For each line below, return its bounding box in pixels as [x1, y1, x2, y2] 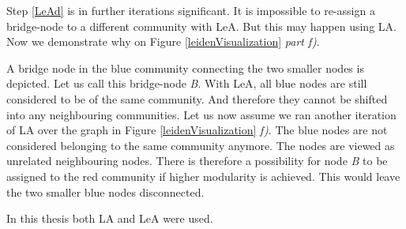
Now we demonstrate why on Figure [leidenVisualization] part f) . [6, 33, 320, 50]
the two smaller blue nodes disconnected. [6, 183, 205, 200]
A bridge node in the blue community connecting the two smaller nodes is [6, 59, 364, 76]
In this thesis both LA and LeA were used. [6, 210, 213, 227]
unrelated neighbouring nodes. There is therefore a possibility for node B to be [6, 152, 388, 169]
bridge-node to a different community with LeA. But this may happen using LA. [6, 17, 397, 34]
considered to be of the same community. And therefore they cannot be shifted [6, 90, 388, 107]
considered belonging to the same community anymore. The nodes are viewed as [6, 137, 395, 153]
